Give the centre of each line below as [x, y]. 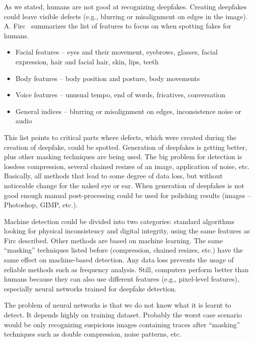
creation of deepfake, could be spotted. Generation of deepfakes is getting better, [126, 147]
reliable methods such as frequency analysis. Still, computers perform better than [127, 269]
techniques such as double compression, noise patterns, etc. [93, 334]
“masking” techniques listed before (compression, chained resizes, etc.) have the [124, 250]
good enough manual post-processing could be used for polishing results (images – [127, 195]
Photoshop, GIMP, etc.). [41, 205]
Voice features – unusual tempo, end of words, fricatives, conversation [120, 95]
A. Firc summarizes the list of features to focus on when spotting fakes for [118, 26]
